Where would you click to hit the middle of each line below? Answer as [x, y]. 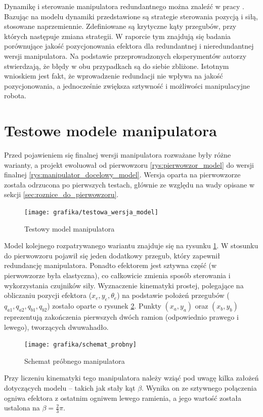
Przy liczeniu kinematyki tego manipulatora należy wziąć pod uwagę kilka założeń [131, 378]
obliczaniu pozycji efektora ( [48, 295]
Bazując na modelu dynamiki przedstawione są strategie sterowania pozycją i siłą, [131, 16]
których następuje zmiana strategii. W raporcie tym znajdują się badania [118, 36]
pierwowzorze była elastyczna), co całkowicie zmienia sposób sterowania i [117, 275]
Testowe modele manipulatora [111, 130]
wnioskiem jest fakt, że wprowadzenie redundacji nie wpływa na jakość [114, 76]
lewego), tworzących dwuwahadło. [56, 327]
